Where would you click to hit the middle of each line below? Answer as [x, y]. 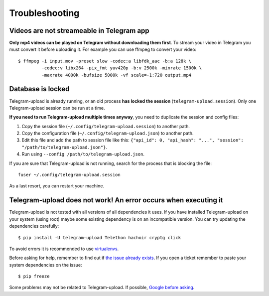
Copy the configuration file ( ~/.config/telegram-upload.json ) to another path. [108, 133]
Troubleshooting [44, 13]
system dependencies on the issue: [46, 265]
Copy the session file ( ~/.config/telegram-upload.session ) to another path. [106, 126]
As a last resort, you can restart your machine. [57, 186]
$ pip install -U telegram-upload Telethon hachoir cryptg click [100, 237]
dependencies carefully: [34, 226]
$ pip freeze [34, 276]
